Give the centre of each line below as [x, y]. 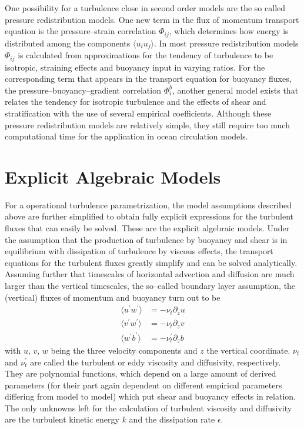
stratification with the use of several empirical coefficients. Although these [138, 113]
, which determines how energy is [229, 31]
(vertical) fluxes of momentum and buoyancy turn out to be [113, 297]
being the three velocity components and [124, 350]
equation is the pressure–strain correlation [81, 31]
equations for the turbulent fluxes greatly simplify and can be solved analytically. [151, 262]
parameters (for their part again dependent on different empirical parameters [143, 385]
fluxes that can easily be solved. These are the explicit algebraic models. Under [147, 228]
